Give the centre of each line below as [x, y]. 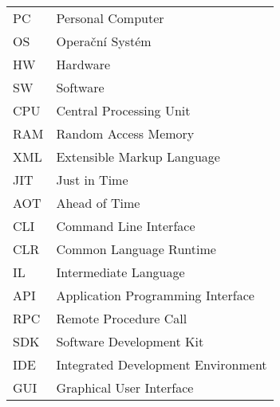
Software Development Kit [130, 341]
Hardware [83, 64]
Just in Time [92, 180]
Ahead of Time [98, 203]
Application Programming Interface [155, 295]
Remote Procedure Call [122, 318]
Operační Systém [104, 41]
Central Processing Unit [123, 110]
